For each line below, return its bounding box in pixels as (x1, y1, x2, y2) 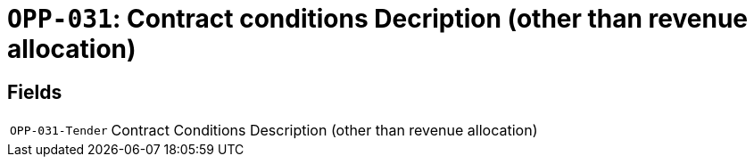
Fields (7, 80, 62, 103)
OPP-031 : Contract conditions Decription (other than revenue (7, 4, 749, 34)
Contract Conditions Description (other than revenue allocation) (111, 121, 538, 140)
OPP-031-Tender (10, 123, 108, 137)
